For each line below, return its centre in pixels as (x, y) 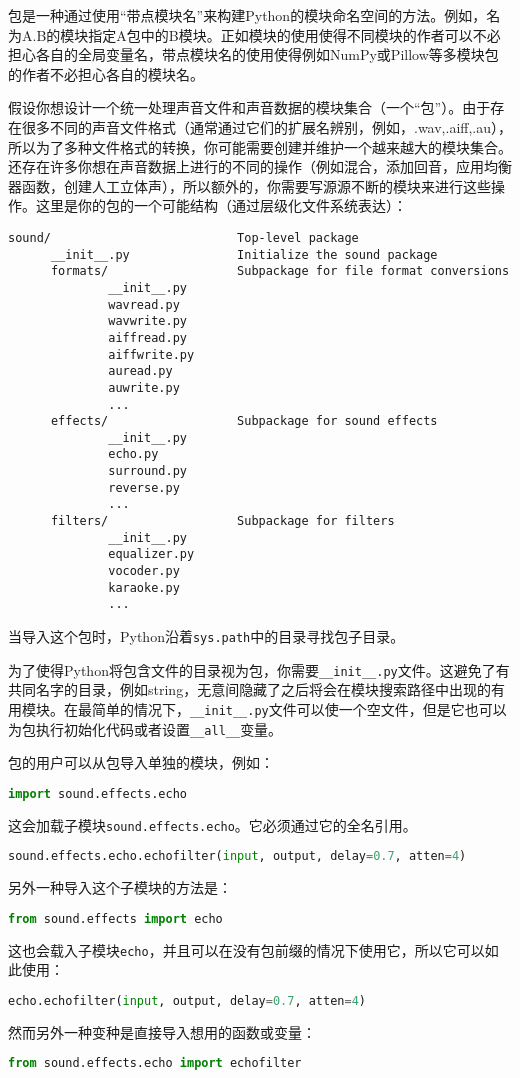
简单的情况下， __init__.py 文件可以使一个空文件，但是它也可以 (299, 708)
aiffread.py (147, 337)
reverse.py (144, 487)
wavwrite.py (147, 321)
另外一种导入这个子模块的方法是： (120, 887)
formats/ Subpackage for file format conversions (280, 271)
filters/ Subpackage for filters (222, 521)
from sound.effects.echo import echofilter (155, 1063)
